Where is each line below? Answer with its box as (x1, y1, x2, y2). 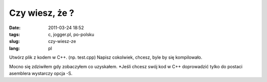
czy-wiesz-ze (48, 39, 76, 44)
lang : (9, 45, 20, 51)
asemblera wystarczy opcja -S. (9, 70, 73, 76)
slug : (9, 39, 20, 44)
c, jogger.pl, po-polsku (48, 31, 94, 37)
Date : (9, 25, 21, 31)
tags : (9, 31, 20, 37)
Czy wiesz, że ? (9, 7, 74, 18)
